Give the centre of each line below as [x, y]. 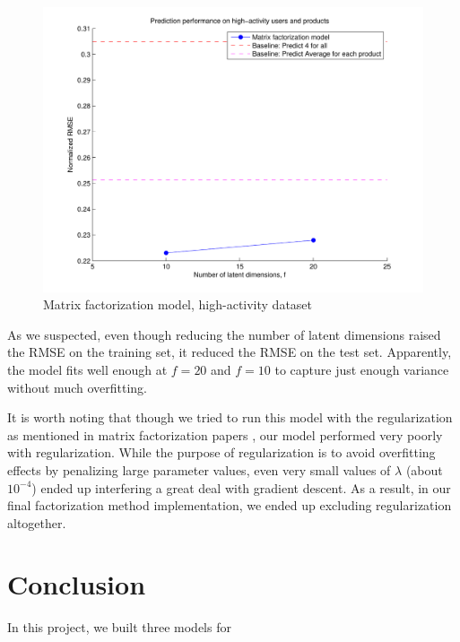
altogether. [37, 522]
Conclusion [77, 584]
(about [424, 469]
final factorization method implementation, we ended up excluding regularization [230, 505]
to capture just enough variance [362, 369]
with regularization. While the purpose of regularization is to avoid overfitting [221, 452]
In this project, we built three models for [119, 627]
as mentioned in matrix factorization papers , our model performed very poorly [225, 434]
